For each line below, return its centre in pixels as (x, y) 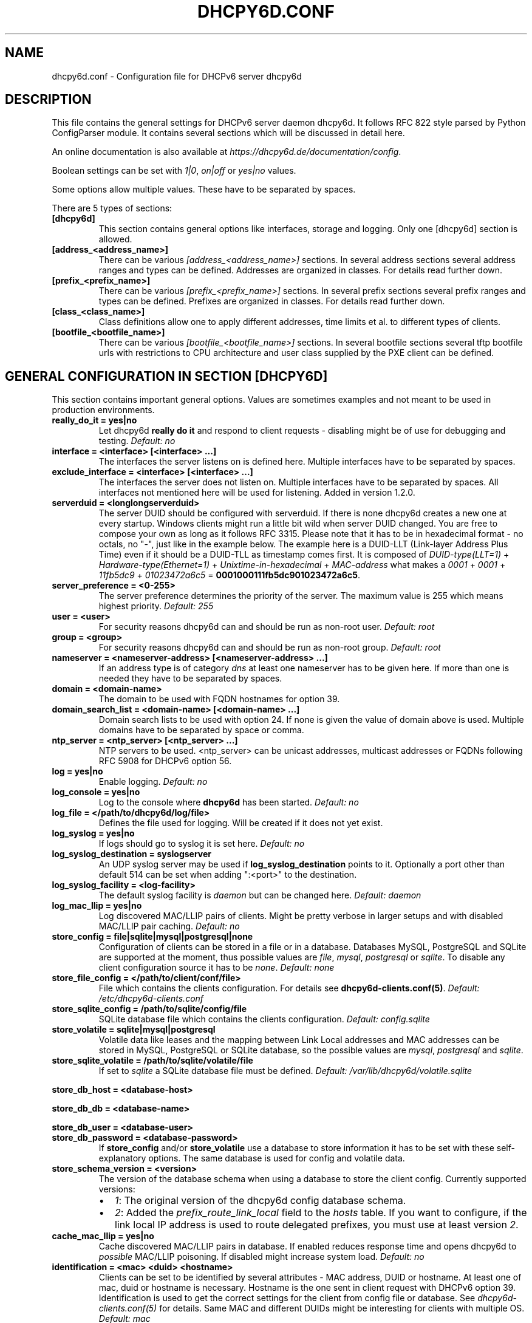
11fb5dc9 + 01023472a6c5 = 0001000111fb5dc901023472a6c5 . (229, 575)
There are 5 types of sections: (112, 208)
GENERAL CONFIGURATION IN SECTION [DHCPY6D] (166, 376)
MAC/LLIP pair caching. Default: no (169, 926)
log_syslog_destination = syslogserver (132, 854)
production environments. (103, 410)
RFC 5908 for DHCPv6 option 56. (165, 761)
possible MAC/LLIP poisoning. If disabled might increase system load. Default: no (261, 1257)
